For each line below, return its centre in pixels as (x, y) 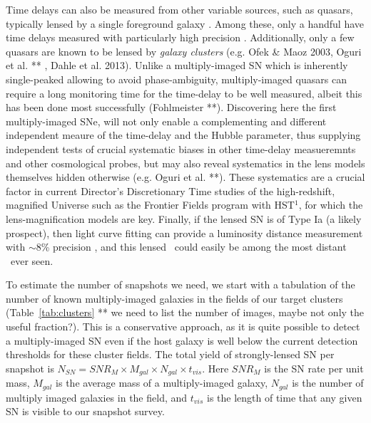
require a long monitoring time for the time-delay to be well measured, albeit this (184, 93)
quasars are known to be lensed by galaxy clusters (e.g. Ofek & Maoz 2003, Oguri (184, 51)
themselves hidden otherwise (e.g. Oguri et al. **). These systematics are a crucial (185, 177)
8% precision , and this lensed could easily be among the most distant (191, 247)
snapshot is (30, 368)
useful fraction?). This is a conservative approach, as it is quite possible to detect (183, 327)
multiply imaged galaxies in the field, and (97, 397)
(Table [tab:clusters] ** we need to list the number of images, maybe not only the (185, 312)
